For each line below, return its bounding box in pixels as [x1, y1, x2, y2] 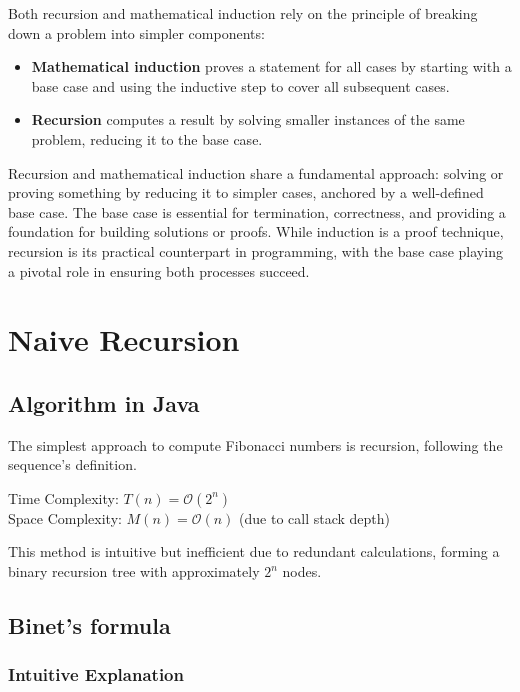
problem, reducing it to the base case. [31, 128, 263, 149]
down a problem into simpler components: [8, 22, 265, 43]
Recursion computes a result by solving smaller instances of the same [31, 109, 465, 130]
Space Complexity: [8, 507, 122, 528]
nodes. [282, 561, 322, 582]
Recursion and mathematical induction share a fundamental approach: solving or [8, 162, 504, 183]
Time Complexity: [8, 487, 119, 508]
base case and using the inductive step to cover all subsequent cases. [31, 75, 450, 96]
